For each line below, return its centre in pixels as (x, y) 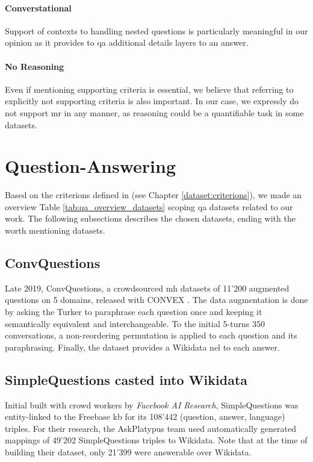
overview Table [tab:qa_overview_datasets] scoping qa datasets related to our (149, 206)
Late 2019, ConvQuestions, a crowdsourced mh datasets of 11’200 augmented (147, 288)
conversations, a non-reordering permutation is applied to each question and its (151, 335)
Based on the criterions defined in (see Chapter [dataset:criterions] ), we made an (153, 195)
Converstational (38, 8)
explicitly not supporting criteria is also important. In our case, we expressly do (152, 101)
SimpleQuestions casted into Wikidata (126, 379)
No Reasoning (35, 66)
